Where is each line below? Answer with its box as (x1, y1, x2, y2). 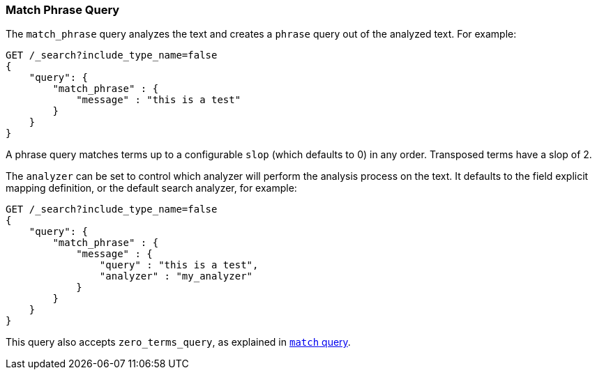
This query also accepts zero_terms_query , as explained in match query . (6, 336, 351, 349)
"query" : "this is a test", (99, 259, 259, 271)
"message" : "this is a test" (76, 94, 241, 106)
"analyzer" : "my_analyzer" (99, 270, 253, 282)
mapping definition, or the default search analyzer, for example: (6, 182, 297, 194)
